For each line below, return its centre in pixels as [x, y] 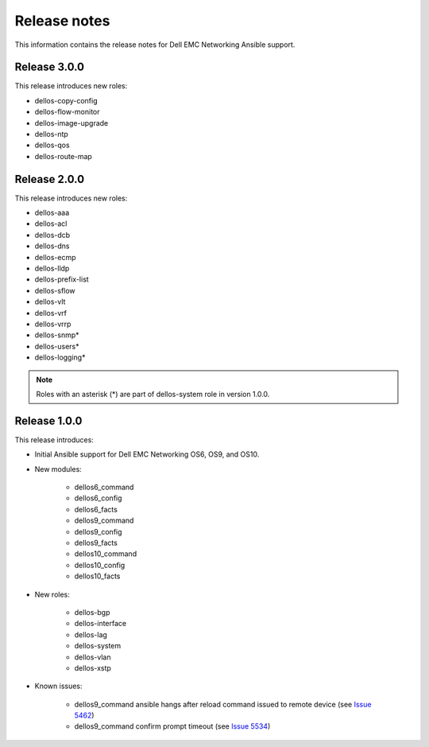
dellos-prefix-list [62, 279]
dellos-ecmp [55, 257]
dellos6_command [104, 487]
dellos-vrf [51, 313]
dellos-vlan [93, 657]
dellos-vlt [50, 302]
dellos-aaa [52, 213]
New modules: [58, 469]
